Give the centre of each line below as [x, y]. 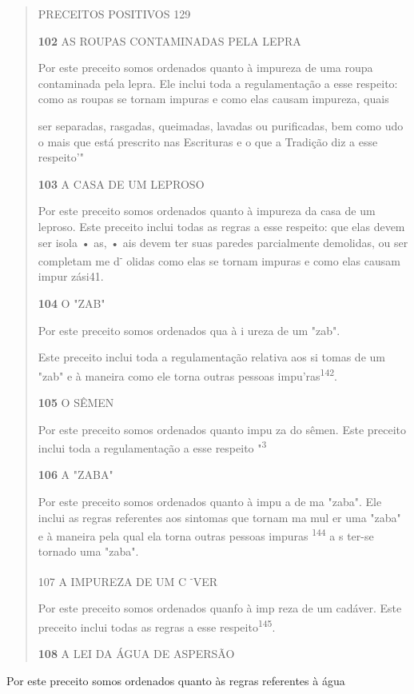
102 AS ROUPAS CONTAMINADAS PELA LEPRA [169, 40]
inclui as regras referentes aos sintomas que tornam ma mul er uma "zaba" [219, 517]
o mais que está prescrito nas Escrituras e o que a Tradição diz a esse [208, 141]
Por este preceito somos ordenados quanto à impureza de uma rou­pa [205, 68]
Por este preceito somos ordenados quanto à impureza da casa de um [207, 211]
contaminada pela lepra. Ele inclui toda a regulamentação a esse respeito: [218, 83]
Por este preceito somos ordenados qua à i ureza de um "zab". [189, 330]
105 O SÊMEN [76, 402]
